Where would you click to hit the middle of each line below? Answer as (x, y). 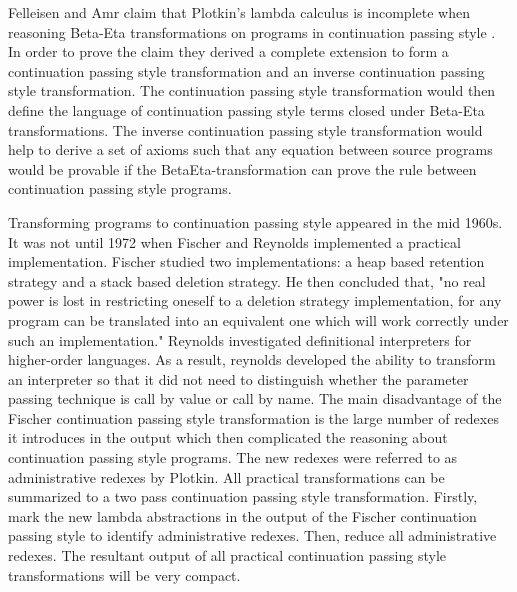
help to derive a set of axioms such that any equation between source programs (250, 149)
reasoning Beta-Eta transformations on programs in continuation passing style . (252, 31)
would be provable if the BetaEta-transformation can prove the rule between (242, 168)
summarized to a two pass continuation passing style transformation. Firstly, (243, 496)
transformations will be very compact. (124, 574)
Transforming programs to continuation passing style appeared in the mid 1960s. (255, 221)
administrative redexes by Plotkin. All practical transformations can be (226, 476)
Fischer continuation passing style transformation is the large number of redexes (253, 417)
